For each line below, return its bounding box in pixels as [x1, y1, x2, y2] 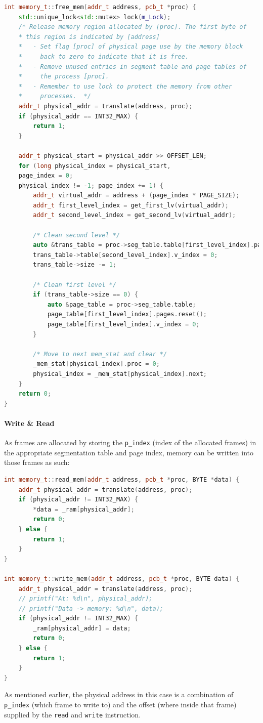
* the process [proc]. [18, 73, 109, 80]
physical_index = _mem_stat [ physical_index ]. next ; [33, 370, 207, 377]
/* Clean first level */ [33, 281, 116, 288]
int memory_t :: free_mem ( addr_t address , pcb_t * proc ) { [4, 4, 196, 11]
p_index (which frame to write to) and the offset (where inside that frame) [4, 699, 237, 710]
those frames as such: [4, 457, 70, 467]
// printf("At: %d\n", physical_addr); [18, 595, 153, 603]
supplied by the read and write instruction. [4, 709, 141, 719]
